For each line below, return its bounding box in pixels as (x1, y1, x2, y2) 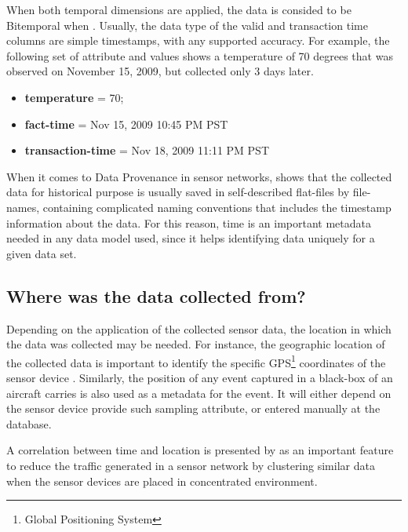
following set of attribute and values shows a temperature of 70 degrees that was (6, 47, 393, 64)
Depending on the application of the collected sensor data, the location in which (6, 320, 392, 337)
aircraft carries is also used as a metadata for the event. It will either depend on (6, 384, 392, 401)
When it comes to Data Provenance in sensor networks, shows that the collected (6, 168, 392, 184)
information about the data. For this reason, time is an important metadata (6, 214, 371, 231)
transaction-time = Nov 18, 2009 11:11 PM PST (24, 142, 270, 159)
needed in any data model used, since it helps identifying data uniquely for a (6, 230, 375, 246)
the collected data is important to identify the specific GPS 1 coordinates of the (6, 352, 386, 370)
